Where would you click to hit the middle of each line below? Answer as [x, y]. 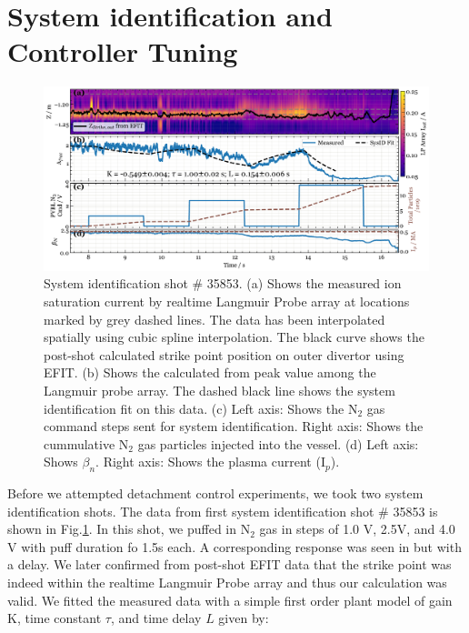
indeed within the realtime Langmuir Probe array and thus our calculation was [227, 583]
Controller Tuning [123, 51]
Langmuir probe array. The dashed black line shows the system [220, 390]
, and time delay [156, 618]
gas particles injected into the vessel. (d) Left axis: [278, 443]
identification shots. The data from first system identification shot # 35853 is [223, 511]
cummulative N [86, 443]
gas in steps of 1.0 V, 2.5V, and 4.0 [357, 529]
